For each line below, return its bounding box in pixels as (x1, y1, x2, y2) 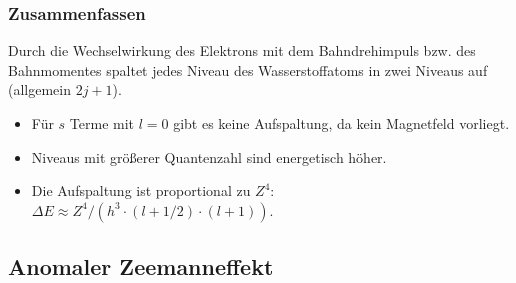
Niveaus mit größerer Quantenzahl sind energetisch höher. (31, 146, 387, 167)
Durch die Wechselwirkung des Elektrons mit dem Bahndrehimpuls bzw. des (8, 40, 476, 61)
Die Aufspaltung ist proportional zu (31, 180, 251, 201)
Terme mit (69, 113, 135, 133)
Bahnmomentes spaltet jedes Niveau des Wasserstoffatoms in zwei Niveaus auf (8, 59, 488, 80)
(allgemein (8, 79, 71, 100)
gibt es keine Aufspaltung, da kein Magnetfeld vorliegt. (173, 113, 510, 133)
